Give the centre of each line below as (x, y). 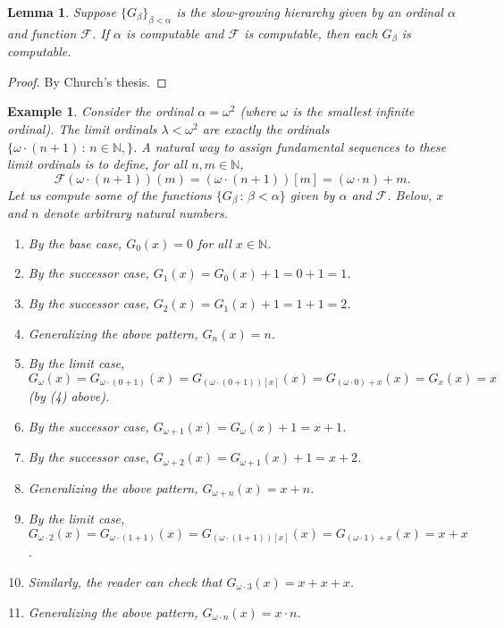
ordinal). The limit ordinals (82, 129)
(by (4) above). (69, 396)
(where (258, 111)
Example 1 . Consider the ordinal (101, 111)
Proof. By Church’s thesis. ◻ (87, 81)
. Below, (410, 194)
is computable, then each (311, 33)
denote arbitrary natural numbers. (135, 213)
